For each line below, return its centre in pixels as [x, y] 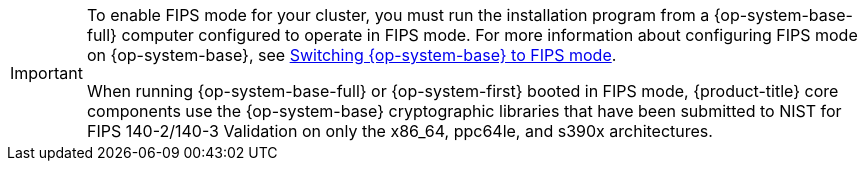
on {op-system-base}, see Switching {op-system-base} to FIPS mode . [351, 55]
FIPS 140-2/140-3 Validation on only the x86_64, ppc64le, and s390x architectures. [399, 131]
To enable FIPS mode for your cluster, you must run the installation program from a [398, 15]
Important [46, 73]
